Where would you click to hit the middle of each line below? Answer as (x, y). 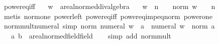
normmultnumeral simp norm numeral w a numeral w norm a (109, 26)
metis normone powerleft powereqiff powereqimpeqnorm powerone (108, 16)
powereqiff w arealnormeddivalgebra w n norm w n (110, 6)
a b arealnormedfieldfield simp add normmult (91, 35)
